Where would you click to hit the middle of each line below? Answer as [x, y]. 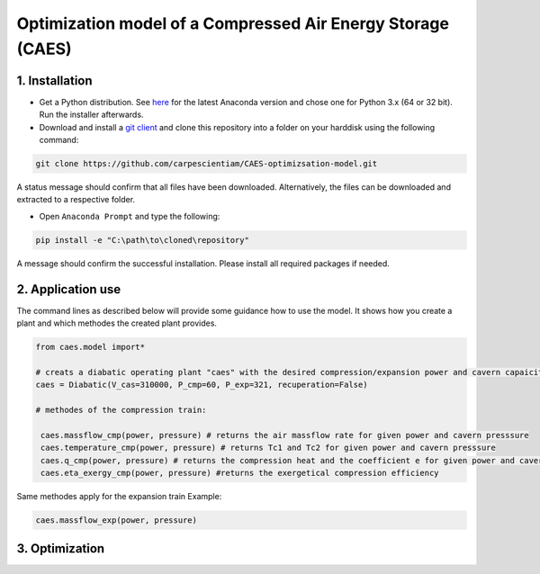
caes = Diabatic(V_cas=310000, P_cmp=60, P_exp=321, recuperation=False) [202, 385]
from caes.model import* [90, 347]
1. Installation [55, 81]
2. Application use [69, 289]
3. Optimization [61, 549]
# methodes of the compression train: [121, 410]
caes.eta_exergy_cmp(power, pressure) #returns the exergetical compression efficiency [240, 473]
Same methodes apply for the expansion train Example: [119, 496]
